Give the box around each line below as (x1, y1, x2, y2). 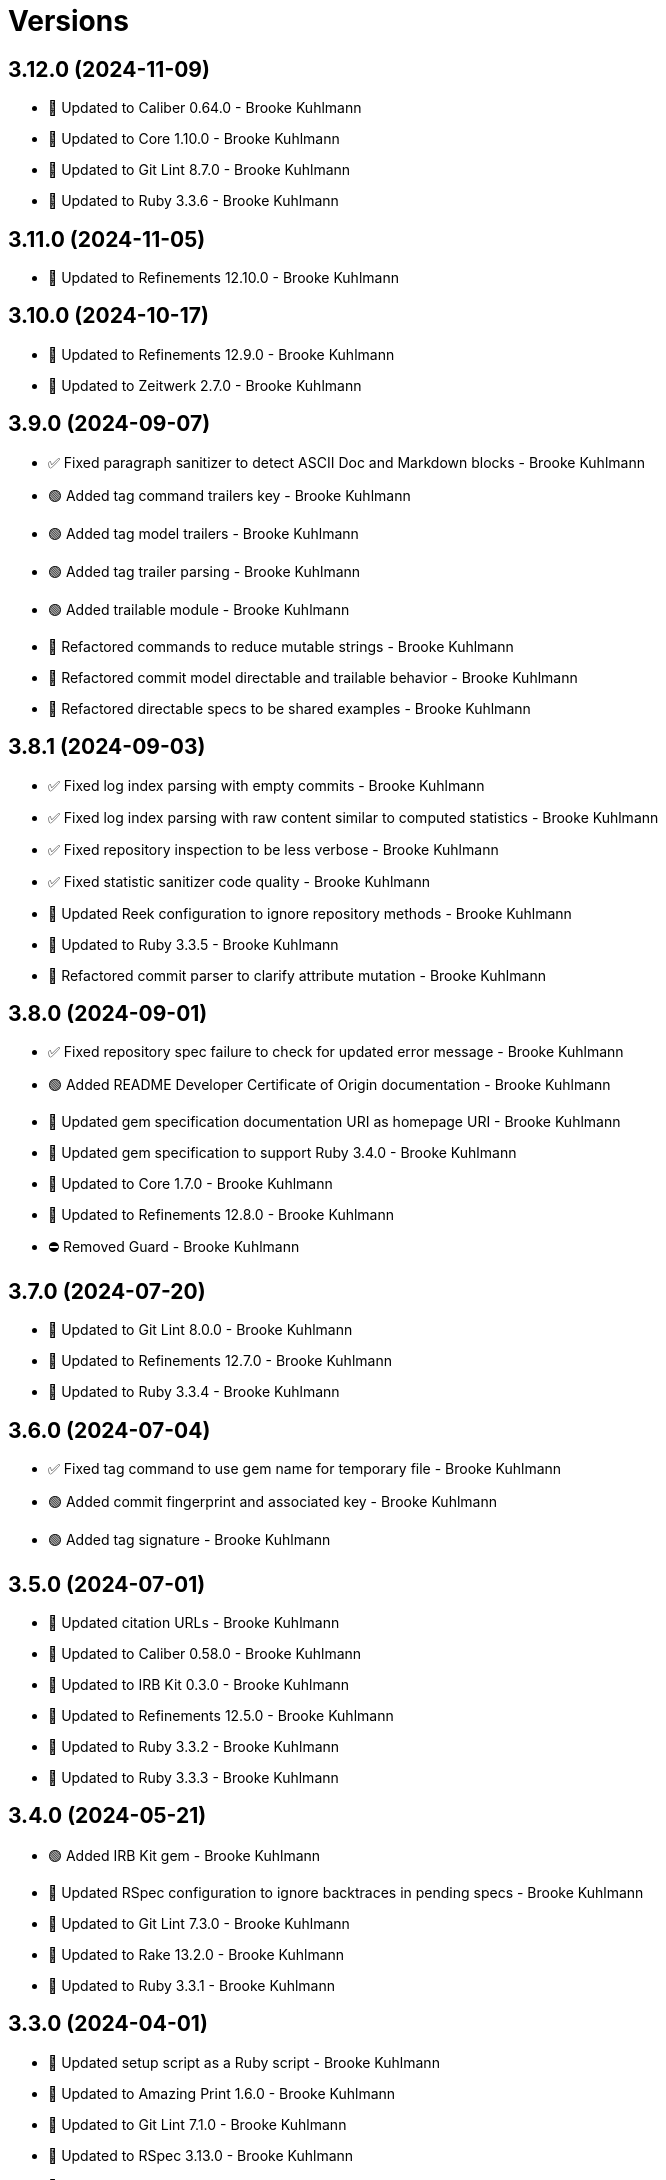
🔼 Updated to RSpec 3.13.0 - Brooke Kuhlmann (48, 2146, 354, 2164)
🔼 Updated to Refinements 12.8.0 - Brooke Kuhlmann (48, 1206, 395, 1224)
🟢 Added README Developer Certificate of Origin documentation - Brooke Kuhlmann (48, 1076, 611, 1094)
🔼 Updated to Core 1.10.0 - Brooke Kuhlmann (48, 130, 340, 148)
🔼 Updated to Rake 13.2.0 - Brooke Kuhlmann (48, 1945, 345, 1963)
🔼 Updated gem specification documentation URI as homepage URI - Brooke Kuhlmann (48, 1113, 621, 1131)
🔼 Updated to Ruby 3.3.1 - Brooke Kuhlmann (48, 1976, 335, 1994)
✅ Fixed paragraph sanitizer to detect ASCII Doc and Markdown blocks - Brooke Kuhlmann (48, 453, 645, 471)
